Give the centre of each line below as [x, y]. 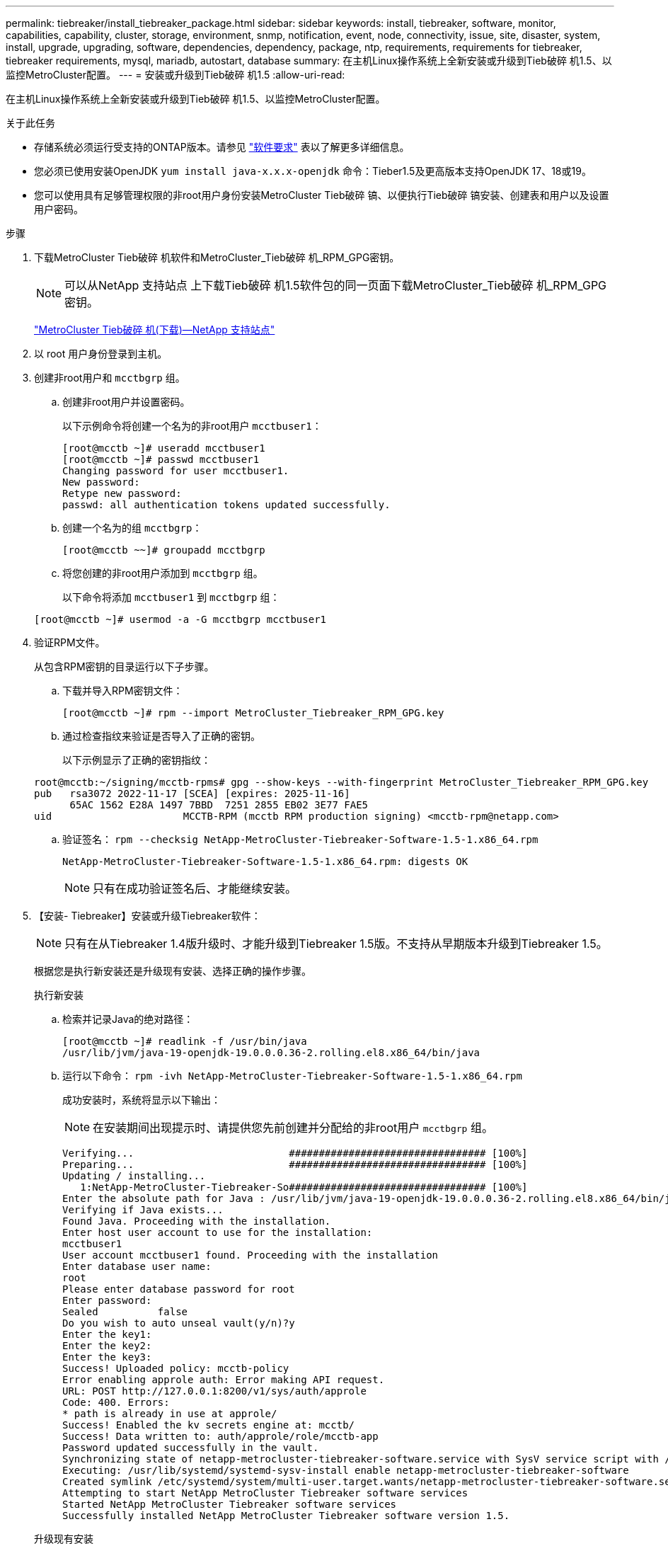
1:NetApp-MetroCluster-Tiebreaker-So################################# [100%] [304, 1187]
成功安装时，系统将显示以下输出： [142, 1100]
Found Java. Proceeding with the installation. [197, 1221]
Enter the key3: [107, 1357]
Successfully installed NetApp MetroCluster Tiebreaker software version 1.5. [286, 1516]
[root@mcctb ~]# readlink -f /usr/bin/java [185, 1041]
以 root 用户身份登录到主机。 [101, 354]
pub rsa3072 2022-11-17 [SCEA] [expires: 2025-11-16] [192, 794]
